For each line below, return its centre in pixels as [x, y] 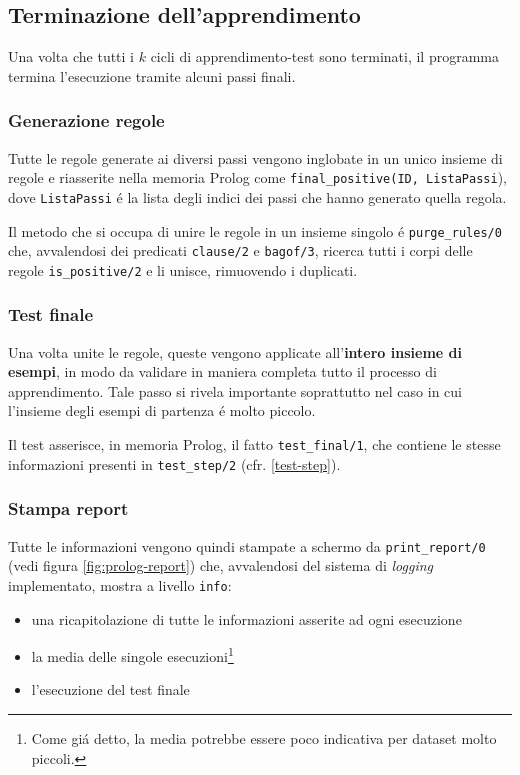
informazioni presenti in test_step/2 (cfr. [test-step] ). [174, 463]
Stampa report [68, 508]
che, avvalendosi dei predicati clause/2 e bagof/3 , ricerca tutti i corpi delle [240, 250]
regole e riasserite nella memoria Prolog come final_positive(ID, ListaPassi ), [257, 177]
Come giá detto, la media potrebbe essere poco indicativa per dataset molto [264, 737]
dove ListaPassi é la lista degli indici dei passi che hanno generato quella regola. [257, 196]
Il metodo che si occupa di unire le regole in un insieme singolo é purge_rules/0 [255, 230]
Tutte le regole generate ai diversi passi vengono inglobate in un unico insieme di [255, 157]
